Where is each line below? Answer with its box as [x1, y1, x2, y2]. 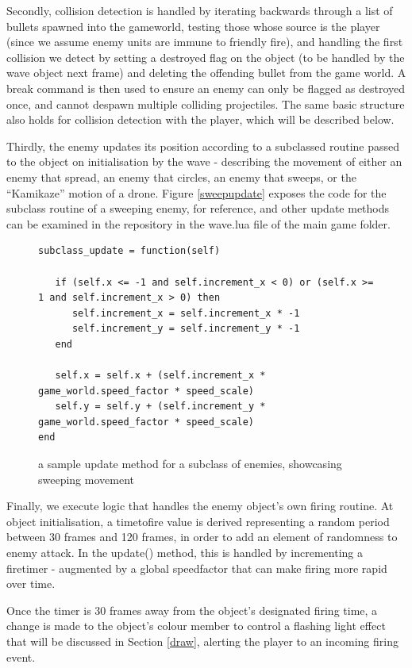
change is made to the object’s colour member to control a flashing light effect [6, 617, 386, 634]
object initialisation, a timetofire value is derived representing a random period [6, 513, 390, 529]
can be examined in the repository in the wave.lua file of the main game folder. [6, 215, 391, 232]
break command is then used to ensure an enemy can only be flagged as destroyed [6, 79, 406, 96]
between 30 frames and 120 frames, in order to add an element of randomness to [6, 528, 398, 545]
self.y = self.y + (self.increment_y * [55, 401, 266, 413]
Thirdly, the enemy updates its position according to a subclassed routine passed [6, 137, 400, 154]
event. [6, 648, 36, 665]
